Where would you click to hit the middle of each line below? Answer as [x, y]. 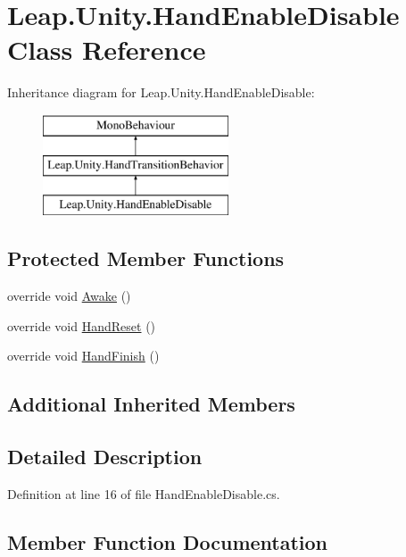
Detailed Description [105, 457]
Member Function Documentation [168, 541]
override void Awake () [69, 296]
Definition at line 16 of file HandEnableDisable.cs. [144, 493]
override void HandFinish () [83, 356]
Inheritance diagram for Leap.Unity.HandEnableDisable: [161, 92]
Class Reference [107, 50]
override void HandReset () [82, 325]
